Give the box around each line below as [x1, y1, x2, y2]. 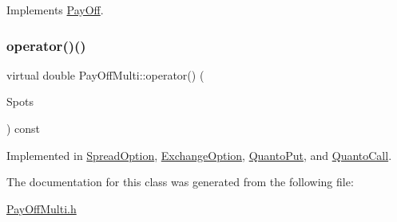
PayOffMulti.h [6, 200, 77, 216]
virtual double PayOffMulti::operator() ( [6, 66, 204, 83]
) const [6, 120, 41, 136]
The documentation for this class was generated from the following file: [6, 173, 354, 190]
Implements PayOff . [6, 2, 104, 18]
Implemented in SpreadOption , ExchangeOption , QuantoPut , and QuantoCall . [6, 146, 392, 163]
